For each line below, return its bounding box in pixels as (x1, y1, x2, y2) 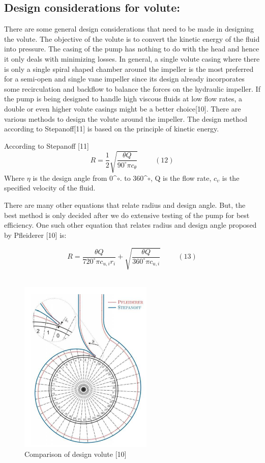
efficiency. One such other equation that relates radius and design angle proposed (4, 220, 257, 230)
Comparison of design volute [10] (24, 449, 127, 459)
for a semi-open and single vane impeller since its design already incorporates (4, 73, 245, 84)
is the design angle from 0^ (33, 172, 117, 183)
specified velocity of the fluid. (4, 182, 96, 193)
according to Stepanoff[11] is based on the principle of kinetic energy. (4, 123, 219, 134)
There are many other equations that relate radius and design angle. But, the (4, 200, 246, 210)
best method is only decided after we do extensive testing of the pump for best (4, 209, 250, 220)
